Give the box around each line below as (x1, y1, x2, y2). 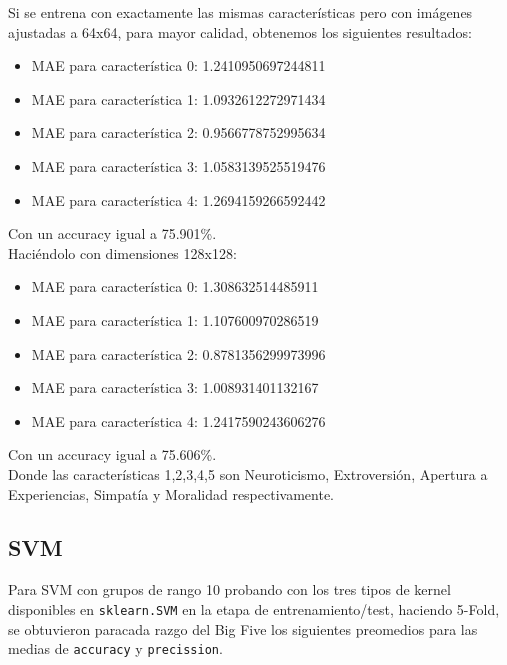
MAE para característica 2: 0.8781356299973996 (31, 343, 326, 364)
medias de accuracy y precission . (8, 638, 223, 659)
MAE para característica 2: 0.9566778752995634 (31, 122, 326, 143)
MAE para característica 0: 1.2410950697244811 (31, 55, 326, 76)
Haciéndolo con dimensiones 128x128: (8, 242, 237, 263)
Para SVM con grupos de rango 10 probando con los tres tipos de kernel (8, 579, 451, 600)
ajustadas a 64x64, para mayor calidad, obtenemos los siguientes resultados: (8, 21, 472, 42)
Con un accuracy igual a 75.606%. (8, 444, 217, 465)
